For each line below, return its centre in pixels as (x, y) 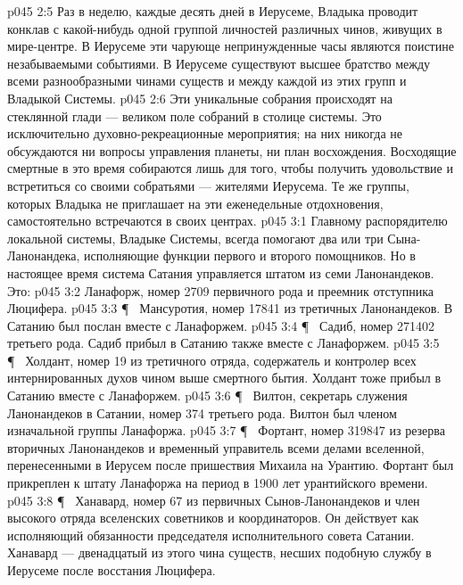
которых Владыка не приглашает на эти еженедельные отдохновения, (195, 203)
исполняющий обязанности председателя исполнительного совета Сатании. (211, 535)
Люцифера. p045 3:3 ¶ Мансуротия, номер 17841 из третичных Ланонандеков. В (230, 308)
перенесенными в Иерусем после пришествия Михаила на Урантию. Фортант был (231, 465)
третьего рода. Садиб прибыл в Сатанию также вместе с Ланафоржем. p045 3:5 (223, 343)
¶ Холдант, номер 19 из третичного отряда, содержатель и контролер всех (212, 360)
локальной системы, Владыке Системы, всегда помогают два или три (195, 238)
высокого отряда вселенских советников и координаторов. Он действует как (213, 518)
